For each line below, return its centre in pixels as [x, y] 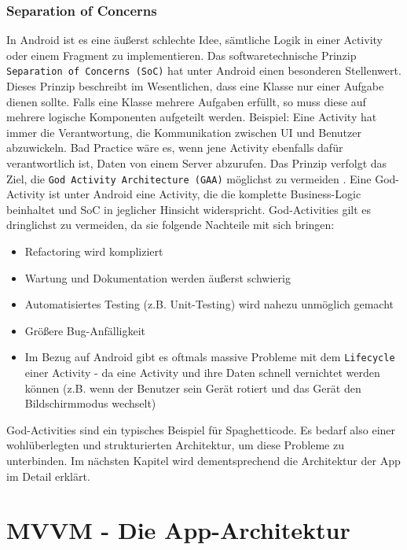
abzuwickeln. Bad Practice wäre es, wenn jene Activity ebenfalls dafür [175, 148]
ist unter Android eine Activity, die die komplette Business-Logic [205, 194]
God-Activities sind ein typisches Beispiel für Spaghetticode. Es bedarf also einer [201, 429]
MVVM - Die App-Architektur [178, 530]
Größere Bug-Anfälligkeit [85, 330]
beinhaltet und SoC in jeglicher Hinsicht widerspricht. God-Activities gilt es [189, 209]
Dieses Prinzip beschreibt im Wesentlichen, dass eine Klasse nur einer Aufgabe [195, 86]
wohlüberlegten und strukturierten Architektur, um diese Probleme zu [175, 445]
